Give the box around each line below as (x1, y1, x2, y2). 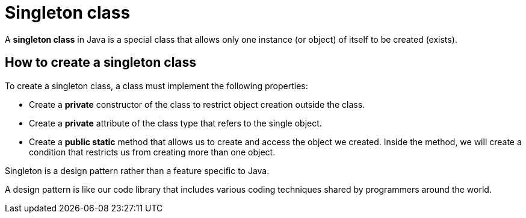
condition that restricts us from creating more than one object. (29, 146, 276, 157)
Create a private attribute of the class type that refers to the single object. (29, 117, 322, 128)
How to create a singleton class (5, 55, 197, 70)
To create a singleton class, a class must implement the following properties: (5, 80, 308, 91)
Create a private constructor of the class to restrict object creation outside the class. (29, 99, 365, 110)
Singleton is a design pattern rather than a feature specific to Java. (5, 165, 270, 176)
